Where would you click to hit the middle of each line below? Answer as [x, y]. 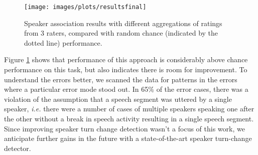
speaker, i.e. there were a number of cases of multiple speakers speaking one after [129, 109]
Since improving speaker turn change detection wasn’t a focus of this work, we [124, 128]
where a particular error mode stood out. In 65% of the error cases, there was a [126, 89]
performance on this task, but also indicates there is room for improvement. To [126, 69]
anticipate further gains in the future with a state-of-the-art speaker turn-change [128, 138]
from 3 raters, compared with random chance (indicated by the [121, 33]
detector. [18, 148]
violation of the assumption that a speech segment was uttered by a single [118, 99]
